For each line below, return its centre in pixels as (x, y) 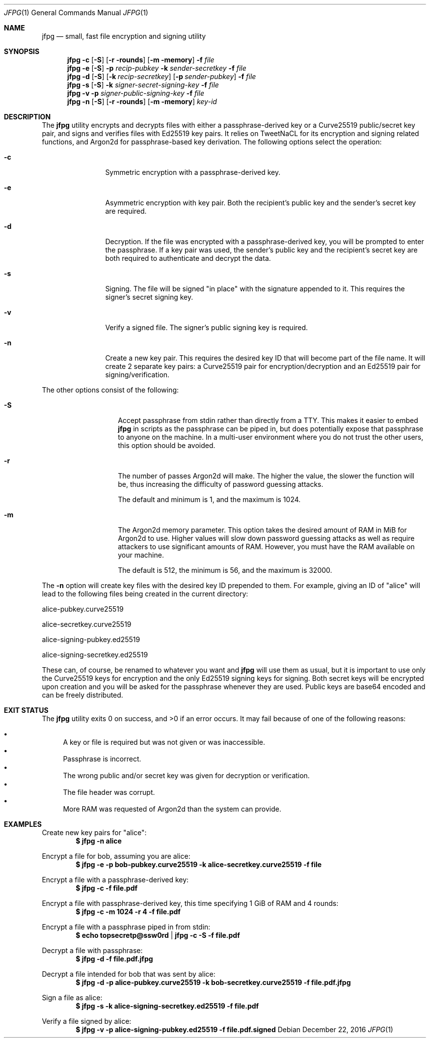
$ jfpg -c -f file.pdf (107, 888)
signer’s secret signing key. (149, 297)
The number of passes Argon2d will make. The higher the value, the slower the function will (266, 476)
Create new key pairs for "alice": (94, 832)
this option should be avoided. (167, 445)
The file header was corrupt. (109, 792)
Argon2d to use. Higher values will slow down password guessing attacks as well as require (266, 538)
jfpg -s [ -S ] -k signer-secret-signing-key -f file (143, 85)
